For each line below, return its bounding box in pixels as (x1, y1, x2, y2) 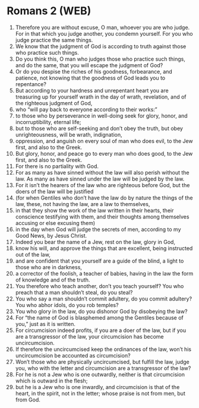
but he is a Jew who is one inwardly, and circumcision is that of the (15, 383, 180, 390)
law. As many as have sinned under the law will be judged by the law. (15, 175, 185, 182)
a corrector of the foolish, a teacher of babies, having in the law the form (15, 270, 194, 277)
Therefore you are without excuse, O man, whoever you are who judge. (15, 24, 190, 31)
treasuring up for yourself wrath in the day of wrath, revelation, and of (15, 93, 187, 100)
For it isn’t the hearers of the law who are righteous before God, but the (15, 181, 190, 188)
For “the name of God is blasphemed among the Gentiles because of (15, 314, 184, 321)
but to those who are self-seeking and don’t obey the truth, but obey (15, 125, 184, 132)
